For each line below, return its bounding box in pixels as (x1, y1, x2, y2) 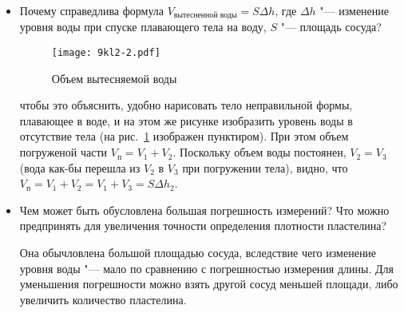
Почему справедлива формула (19, 2, 164, 18)
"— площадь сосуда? (280, 18, 382, 35)
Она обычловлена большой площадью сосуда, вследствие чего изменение (19, 244, 377, 261)
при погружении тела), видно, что (182, 159, 348, 176)
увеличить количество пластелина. (19, 291, 187, 307)
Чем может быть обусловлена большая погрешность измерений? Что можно (19, 201, 390, 218)
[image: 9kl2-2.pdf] (51, 47, 160, 59)
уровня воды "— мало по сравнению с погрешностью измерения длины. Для (19, 260, 394, 276)
